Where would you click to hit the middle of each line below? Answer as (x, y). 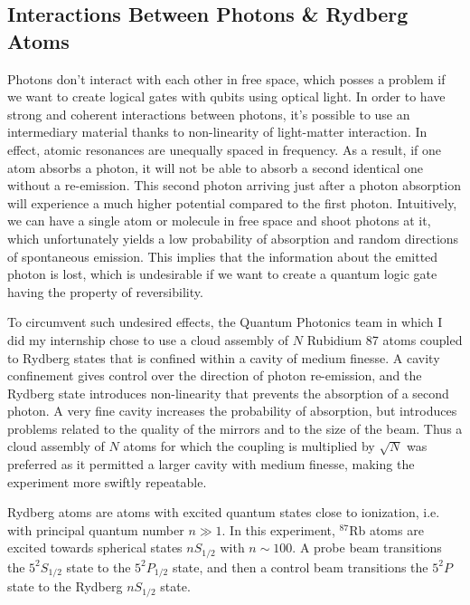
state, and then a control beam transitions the (300, 567)
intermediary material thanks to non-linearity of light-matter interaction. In (217, 132)
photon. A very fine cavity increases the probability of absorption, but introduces (232, 411)
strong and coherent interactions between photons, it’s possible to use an (209, 114)
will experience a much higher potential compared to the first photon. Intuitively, (232, 202)
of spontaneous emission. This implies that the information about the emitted (223, 256)
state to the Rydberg (65, 586)
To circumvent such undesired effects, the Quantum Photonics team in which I (225, 322)
